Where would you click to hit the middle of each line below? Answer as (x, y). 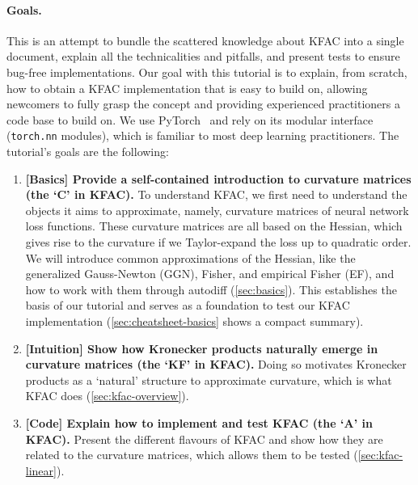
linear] (41, 470)
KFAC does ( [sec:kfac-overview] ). (107, 396)
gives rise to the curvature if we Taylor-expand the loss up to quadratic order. (218, 241)
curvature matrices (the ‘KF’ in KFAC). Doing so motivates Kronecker (216, 364)
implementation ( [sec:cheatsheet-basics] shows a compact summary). (194, 321)
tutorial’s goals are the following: (88, 152)
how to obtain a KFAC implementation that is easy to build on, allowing (187, 88)
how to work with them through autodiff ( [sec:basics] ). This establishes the (211, 289)
